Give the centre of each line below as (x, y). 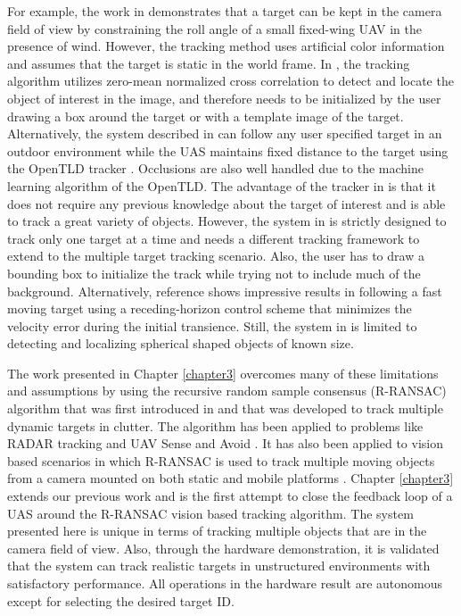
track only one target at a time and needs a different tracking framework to (214, 238)
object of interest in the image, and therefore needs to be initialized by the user (224, 98)
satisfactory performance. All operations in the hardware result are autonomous (225, 583)
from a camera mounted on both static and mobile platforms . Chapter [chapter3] (230, 478)
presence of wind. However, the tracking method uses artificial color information (226, 46)
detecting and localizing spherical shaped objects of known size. (181, 343)
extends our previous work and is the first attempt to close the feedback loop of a (230, 496)
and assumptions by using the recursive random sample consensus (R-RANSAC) (227, 391)
